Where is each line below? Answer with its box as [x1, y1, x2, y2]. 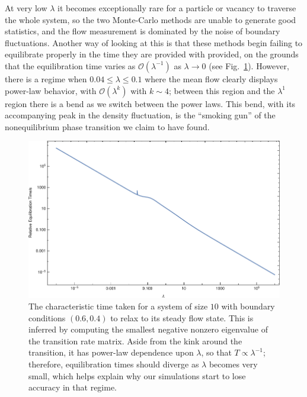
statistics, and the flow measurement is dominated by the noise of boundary [5, 25, 280, 37]
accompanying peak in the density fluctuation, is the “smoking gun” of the [5, 109, 276, 121]
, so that [201, 346, 232, 359]
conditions [28, 311, 66, 324]
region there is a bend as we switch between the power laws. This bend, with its [5, 97, 296, 109]
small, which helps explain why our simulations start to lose [28, 369, 246, 382]
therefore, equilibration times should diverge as [28, 358, 199, 370]
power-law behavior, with [5, 84, 97, 96]
